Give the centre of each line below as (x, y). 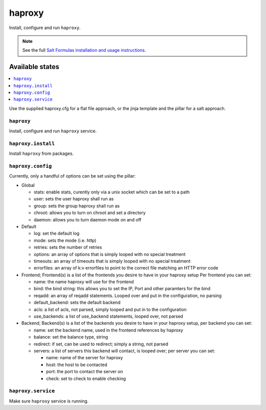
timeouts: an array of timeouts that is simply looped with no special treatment (112, 261)
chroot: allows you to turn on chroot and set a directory (90, 213)
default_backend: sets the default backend (77, 302)
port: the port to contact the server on (84, 372)
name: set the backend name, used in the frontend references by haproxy (108, 330)
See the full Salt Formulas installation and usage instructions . (84, 50)
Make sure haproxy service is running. (49, 401)
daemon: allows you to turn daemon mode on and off (87, 220)
